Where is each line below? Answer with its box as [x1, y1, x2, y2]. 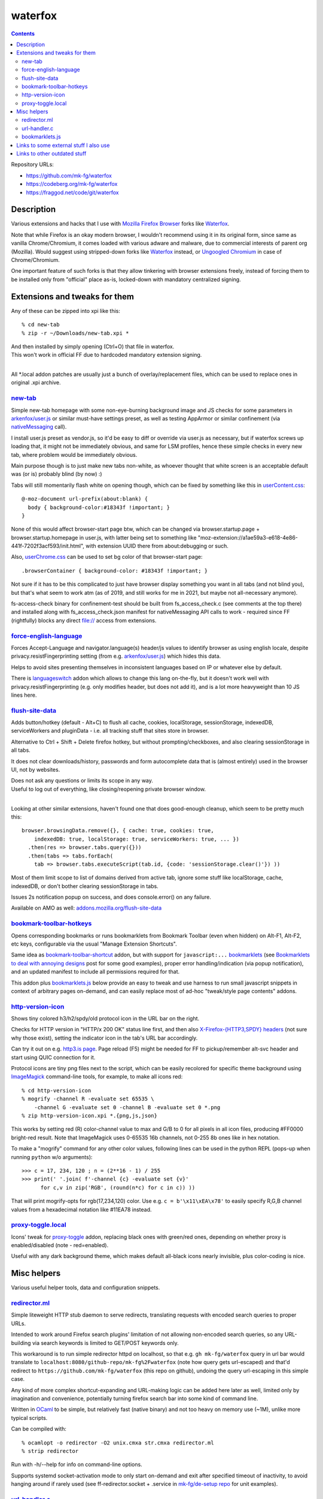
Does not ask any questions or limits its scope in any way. [11, 777, 154, 784]
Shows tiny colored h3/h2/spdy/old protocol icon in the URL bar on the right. [11, 1015, 200, 1022]
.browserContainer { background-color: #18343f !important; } [22, 567, 208, 574]
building [11, 1339, 31, 1346]
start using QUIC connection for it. [11, 1053, 96, 1061]
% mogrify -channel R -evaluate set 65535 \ [22, 1095, 155, 1103]
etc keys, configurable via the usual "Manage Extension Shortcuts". [11, 940, 178, 947]
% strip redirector [22, 1447, 79, 1454]
